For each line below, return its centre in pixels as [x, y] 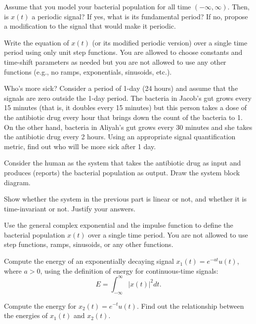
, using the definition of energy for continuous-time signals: [129, 270]
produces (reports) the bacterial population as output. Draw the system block [122, 172]
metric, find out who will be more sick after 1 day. [80, 146]
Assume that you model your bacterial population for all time [98, 6]
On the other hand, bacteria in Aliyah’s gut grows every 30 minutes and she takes [128, 127]
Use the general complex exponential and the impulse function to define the [119, 225]
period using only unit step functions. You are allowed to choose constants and [123, 52]
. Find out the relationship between [190, 305]
